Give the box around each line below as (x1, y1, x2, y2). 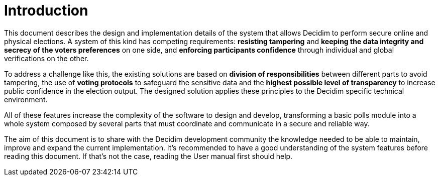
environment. (4, 95, 48, 104)
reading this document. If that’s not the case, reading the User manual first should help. (4, 151, 293, 160)
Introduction (4, 2, 88, 19)
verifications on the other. (4, 54, 89, 63)
